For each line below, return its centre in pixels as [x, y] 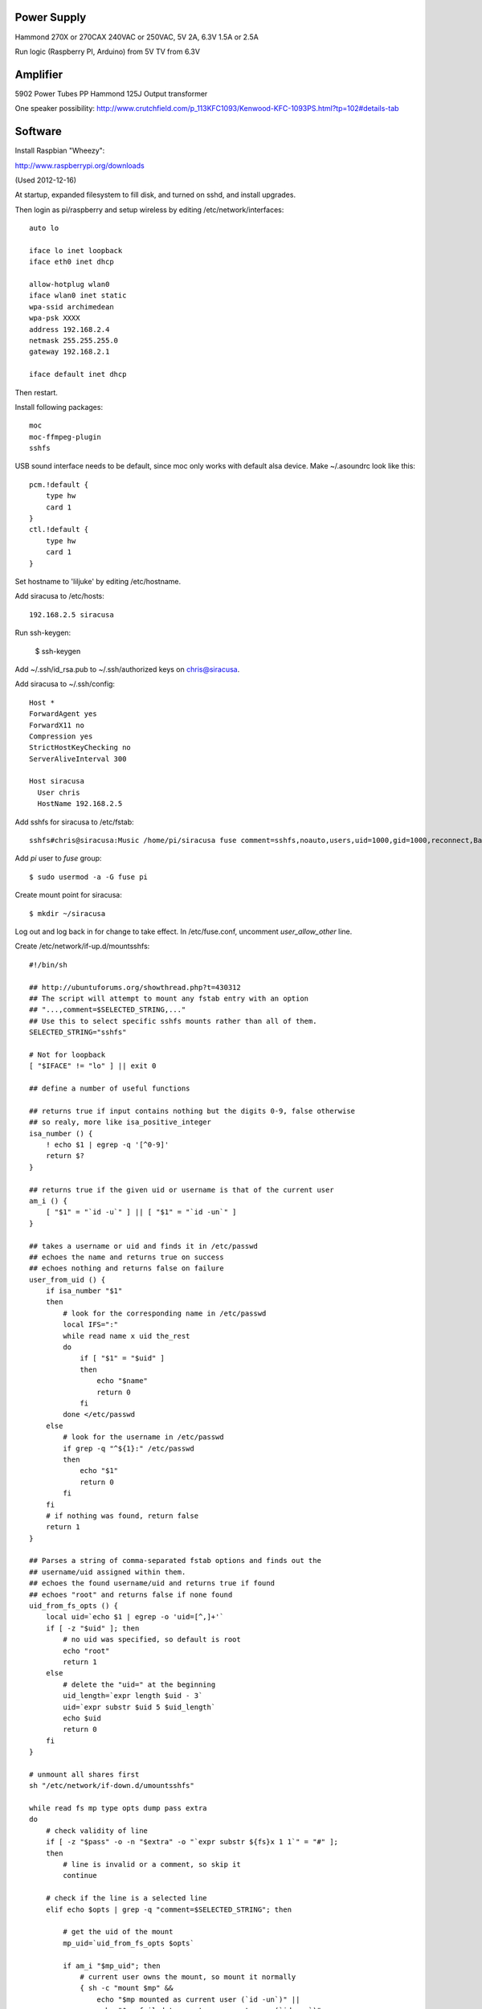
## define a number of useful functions [110, 1088]
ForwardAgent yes [63, 714]
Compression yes [61, 736]
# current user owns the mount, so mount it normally [188, 1976]
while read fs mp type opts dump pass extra [118, 1809]
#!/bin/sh [48, 965]
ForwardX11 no [57, 725]
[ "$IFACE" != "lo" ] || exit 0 [93, 1066]
